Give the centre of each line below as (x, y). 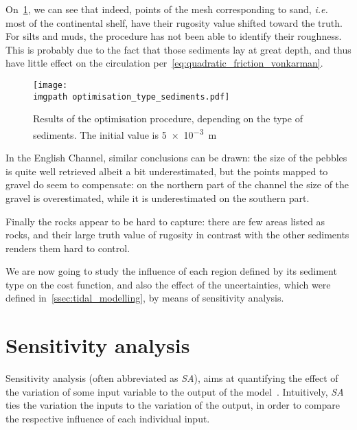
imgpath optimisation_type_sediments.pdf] (131, 97)
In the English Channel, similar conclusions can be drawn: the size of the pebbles (176, 158)
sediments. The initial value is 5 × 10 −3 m (125, 133)
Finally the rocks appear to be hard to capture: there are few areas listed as (165, 221)
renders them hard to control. (68, 248)
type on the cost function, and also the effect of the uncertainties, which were (168, 284)
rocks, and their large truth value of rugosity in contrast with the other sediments (177, 235)
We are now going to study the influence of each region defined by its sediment (171, 271)
